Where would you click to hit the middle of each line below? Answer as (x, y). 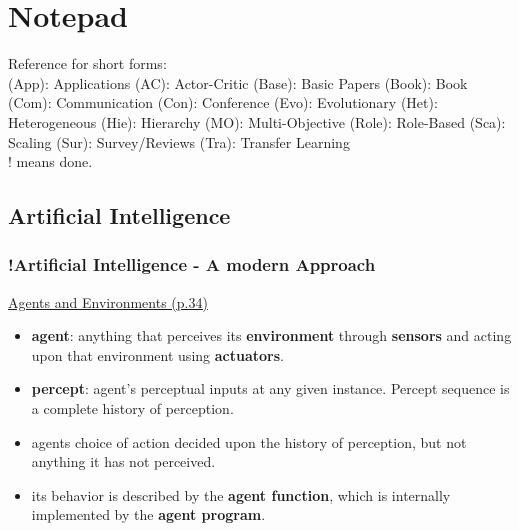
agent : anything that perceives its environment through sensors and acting (271, 335)
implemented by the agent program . (148, 514)
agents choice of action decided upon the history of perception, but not (249, 441)
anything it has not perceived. (123, 461)
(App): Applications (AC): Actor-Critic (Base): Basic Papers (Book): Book (238, 82)
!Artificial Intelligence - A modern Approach (192, 264)
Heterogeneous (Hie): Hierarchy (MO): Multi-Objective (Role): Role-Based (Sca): (257, 121)
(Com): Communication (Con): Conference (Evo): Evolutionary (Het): (223, 102)
